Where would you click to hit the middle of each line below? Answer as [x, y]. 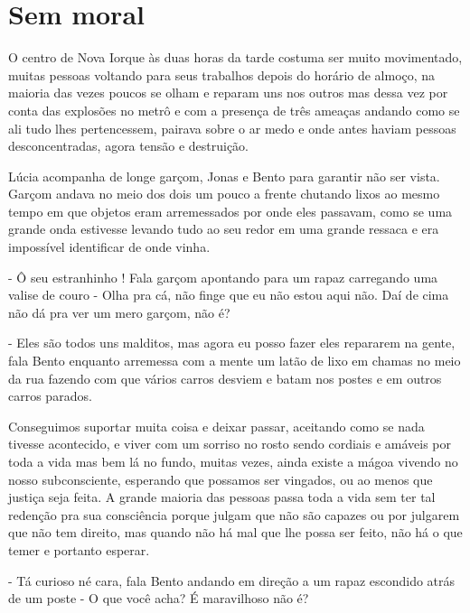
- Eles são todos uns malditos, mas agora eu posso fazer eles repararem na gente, [232, 343]
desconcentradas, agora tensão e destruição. [129, 146]
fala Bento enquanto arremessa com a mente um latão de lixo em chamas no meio [235, 361]
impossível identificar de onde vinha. [109, 247]
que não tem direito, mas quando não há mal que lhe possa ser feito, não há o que [235, 532]
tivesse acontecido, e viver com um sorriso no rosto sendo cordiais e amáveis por [230, 444]
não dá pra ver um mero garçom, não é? [119, 312]
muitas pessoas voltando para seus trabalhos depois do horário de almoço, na [222, 74]
